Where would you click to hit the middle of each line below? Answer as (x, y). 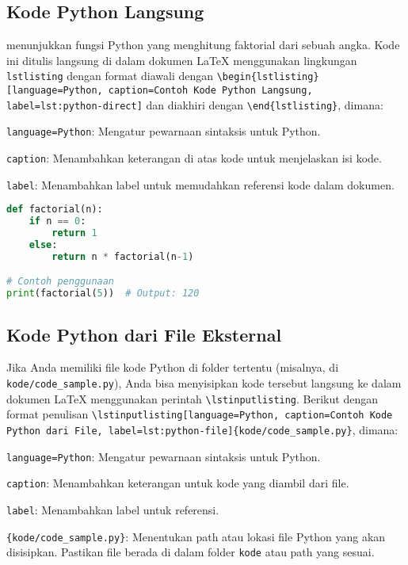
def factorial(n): (55, 210)
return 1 (74, 233)
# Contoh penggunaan (61, 282)
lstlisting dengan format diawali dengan (110, 76)
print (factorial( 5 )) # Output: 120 (103, 294)
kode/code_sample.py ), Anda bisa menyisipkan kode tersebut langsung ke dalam (204, 382)
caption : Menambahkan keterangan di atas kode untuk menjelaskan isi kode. (194, 158)
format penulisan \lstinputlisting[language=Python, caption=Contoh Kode (200, 414)
